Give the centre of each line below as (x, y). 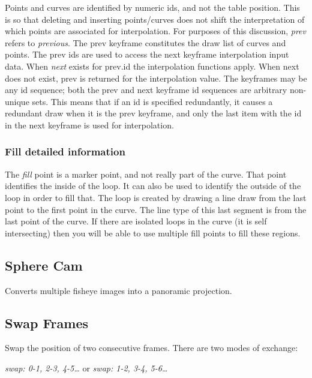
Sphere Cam (44, 265)
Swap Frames (46, 322)
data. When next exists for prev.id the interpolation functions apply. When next (152, 66)
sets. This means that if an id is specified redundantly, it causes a (152, 101)
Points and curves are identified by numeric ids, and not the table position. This (152, 7)
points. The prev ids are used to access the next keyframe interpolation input (147, 54)
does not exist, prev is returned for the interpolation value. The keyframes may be (156, 78)
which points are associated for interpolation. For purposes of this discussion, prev (155, 31)
